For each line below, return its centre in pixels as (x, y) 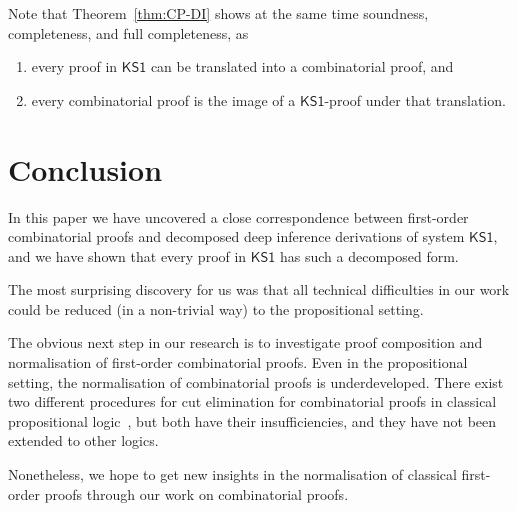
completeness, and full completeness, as (128, 32)
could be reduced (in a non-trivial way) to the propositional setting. (216, 308)
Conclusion (85, 168)
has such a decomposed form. (369, 255)
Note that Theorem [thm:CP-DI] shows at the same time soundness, (218, 13)
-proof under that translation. (415, 99)
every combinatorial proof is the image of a (163, 99)
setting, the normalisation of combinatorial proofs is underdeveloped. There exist (256, 381)
